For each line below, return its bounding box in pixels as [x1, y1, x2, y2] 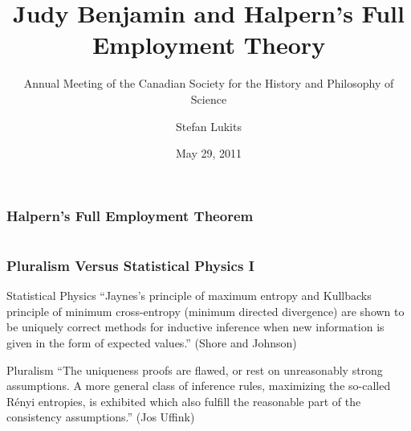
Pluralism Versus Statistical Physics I [6, 255, 254, 275]
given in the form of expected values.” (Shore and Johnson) [6, 334, 297, 351]
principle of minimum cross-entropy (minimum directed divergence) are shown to [6, 302, 405, 319]
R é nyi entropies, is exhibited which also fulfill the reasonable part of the [6, 392, 361, 409]
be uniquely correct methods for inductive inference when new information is [6, 318, 385, 335]
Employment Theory [92, 28, 326, 61]
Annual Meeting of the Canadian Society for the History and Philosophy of [23, 75, 394, 92]
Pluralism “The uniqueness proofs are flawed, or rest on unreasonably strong [6, 361, 383, 378]
